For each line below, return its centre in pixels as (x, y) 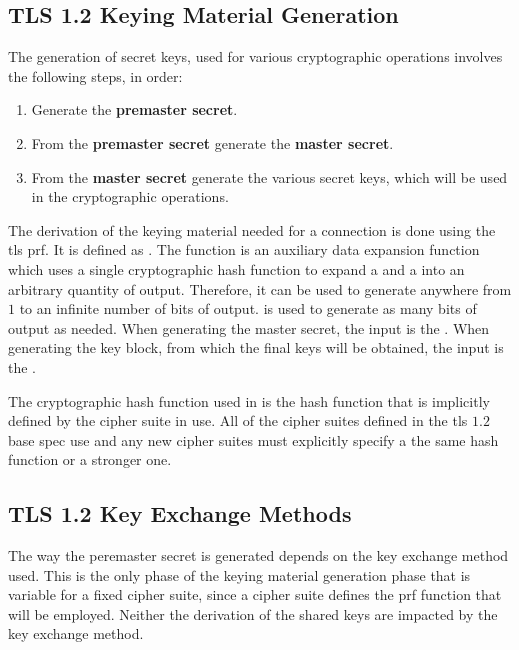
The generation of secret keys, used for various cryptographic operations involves (255, 56)
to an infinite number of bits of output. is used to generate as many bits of (248, 308)
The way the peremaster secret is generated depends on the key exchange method (258, 555)
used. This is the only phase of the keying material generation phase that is (239, 574)
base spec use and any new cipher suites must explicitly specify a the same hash (253, 439)
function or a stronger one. (90, 459)
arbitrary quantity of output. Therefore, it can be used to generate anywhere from (260, 288)
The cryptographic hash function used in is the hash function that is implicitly (249, 400)
